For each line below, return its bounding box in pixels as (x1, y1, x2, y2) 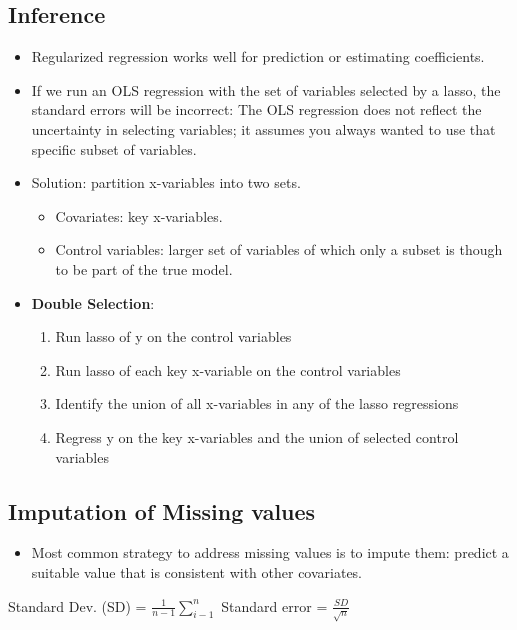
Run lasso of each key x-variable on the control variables (55, 359, 401, 380)
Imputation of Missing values (8, 495, 316, 526)
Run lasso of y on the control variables (55, 326, 292, 347)
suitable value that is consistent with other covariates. (31, 561, 363, 582)
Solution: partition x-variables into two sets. (31, 172, 301, 193)
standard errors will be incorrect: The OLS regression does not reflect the (31, 99, 482, 120)
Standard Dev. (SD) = (8, 595, 147, 616)
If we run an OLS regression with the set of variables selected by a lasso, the (31, 79, 501, 100)
